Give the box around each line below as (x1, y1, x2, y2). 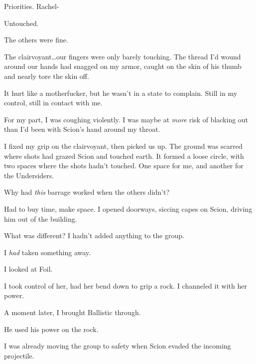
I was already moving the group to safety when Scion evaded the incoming (4, 341, 231, 351)
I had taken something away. (4, 247, 91, 257)
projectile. (4, 350, 34, 361)
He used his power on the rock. (4, 324, 99, 334)
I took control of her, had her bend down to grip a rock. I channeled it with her (4, 280, 247, 291)
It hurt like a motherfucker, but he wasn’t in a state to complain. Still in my (4, 87, 238, 98)
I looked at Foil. (4, 264, 53, 274)
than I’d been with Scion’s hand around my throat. (4, 124, 160, 134)
